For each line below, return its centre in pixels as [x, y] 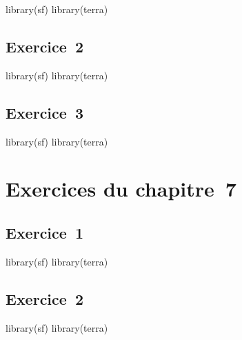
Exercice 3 [45, 112]
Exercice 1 [45, 232]
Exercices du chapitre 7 [121, 189]
